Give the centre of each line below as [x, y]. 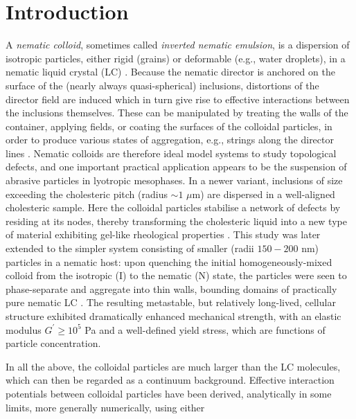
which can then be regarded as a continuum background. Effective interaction [170, 380]
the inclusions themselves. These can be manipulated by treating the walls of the [177, 113]
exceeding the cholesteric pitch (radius [87, 194]
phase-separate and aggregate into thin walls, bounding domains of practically [171, 288]
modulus [24, 329]
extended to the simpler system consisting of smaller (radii [130, 248]
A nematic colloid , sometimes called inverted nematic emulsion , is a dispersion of [178, 45]
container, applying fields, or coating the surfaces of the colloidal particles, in [169, 126]
